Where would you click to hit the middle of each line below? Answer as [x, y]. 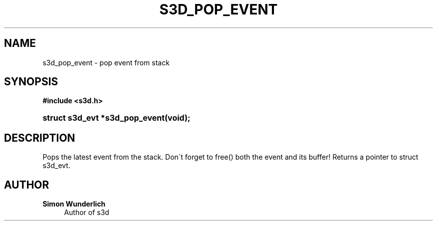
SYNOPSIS [31, 82]
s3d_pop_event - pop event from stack [106, 62]
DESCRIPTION [40, 138]
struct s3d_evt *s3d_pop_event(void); [116, 118]
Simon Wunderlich [74, 204]
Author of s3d [87, 213]
